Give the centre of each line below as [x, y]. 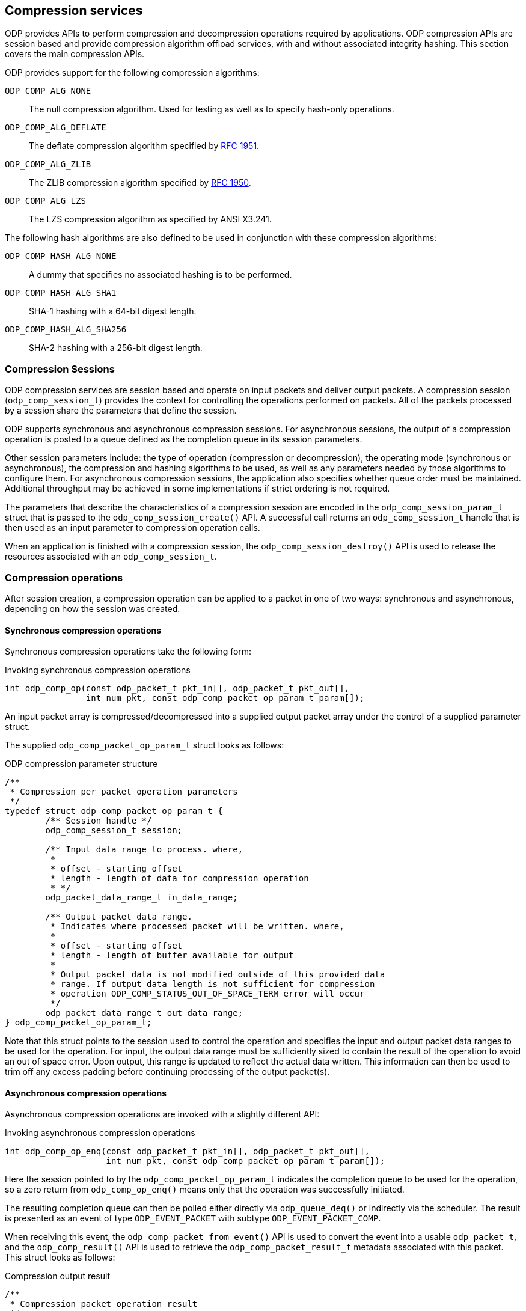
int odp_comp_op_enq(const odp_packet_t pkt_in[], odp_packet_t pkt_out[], [187, 1151]
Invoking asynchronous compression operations [100, 1133]
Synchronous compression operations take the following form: [128, 652]
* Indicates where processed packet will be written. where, [197, 927]
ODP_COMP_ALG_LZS [45, 201]
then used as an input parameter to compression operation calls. [133, 528]
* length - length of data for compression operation [179, 879]
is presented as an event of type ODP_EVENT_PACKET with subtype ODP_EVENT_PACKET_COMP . [193, 1218]
